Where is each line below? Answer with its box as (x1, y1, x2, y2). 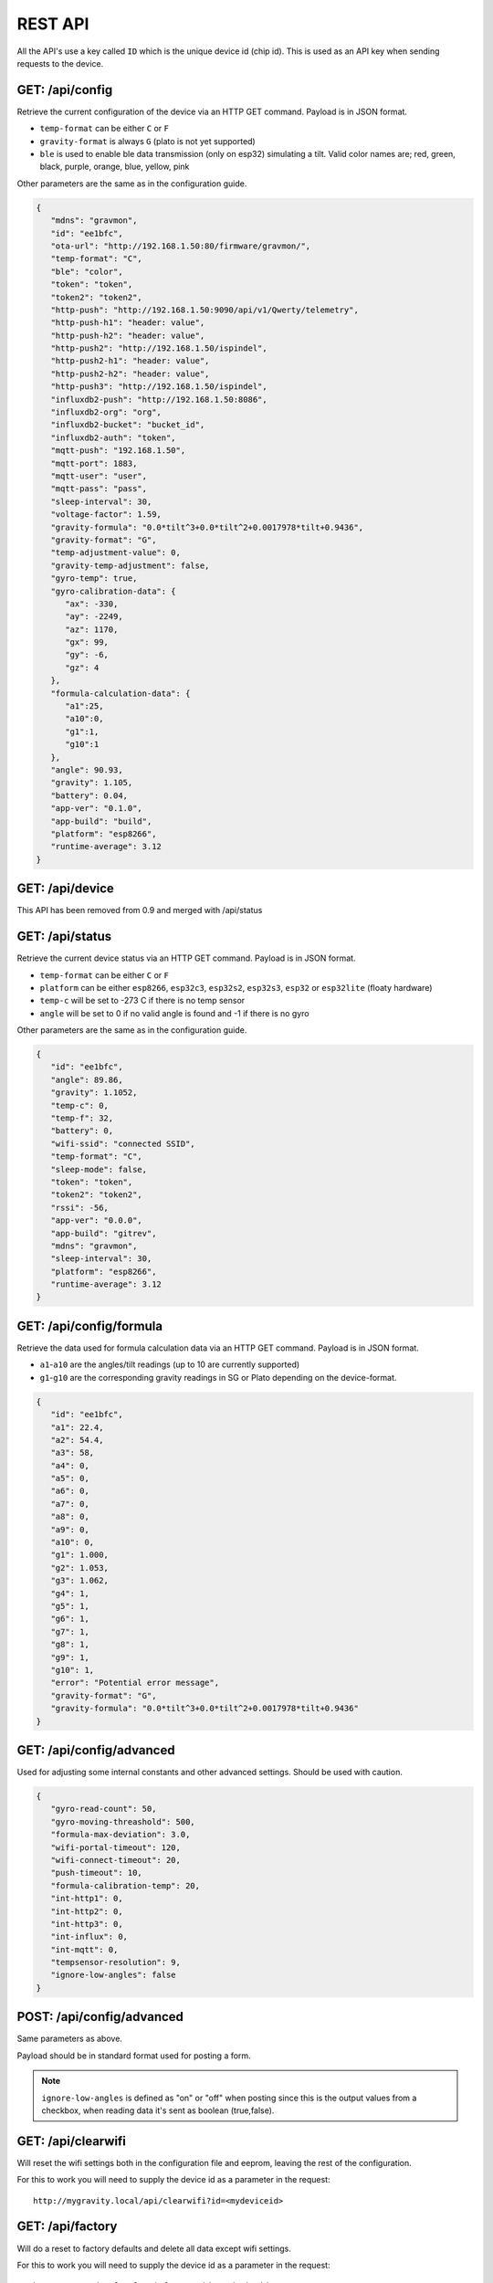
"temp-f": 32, (50, 1113, 114, 1123)
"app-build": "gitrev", (50, 1228, 157, 1238)
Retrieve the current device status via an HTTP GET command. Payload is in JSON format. (16, 952, 356, 963)
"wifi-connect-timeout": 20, (50, 1855, 182, 1865)
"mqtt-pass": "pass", (50, 484, 148, 494)
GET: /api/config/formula (16, 1318, 163, 1333)
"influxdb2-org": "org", (50, 407, 162, 417)
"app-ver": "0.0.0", (50, 1215, 143, 1226)
